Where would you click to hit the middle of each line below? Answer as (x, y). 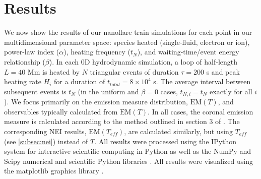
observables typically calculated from (61, 111)
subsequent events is (35, 91)
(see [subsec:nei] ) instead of (46, 141)
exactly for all (231, 91)
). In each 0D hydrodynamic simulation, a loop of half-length (143, 61)
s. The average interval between (202, 81)
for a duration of (80, 81)
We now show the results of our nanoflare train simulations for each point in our (128, 32)
